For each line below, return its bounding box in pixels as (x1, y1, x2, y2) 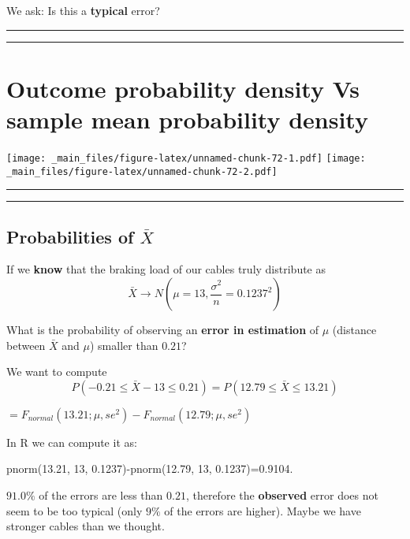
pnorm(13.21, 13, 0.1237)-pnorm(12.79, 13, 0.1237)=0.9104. (6, 460, 293, 477)
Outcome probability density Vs (6, 72, 360, 104)
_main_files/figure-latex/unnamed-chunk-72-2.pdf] (6, 165, 278, 177)
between (6, 336, 46, 353)
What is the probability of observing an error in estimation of (6, 322, 319, 338)
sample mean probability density (6, 102, 368, 135)
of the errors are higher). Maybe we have (164, 502, 361, 519)
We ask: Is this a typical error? (6, 2, 160, 18)
